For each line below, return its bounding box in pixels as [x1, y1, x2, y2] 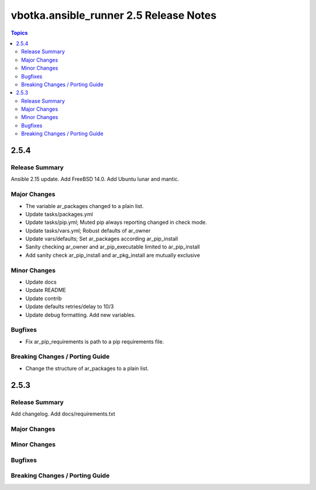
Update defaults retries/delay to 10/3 [25, 303, 114, 310]
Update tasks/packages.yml [25, 210, 93, 217]
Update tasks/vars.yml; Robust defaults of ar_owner [25, 227, 151, 234]
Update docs [25, 278, 57, 285]
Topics [11, 29, 28, 36]
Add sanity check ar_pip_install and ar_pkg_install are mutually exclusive [25, 251, 200, 258]
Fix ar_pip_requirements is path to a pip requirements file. [25, 338, 164, 345]
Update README [25, 287, 67, 294]
